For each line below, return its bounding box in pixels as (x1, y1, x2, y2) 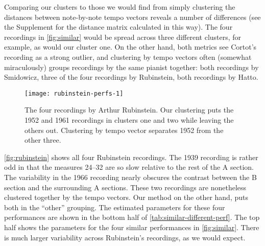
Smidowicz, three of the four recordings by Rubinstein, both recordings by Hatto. (4, 72, 258, 82)
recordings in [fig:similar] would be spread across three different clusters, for (4, 31, 242, 42)
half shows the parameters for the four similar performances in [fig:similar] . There (4, 221, 259, 232)
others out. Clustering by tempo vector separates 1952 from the (25, 124, 224, 135)
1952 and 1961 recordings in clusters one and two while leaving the (25, 115, 234, 125)
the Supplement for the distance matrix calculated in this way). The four (4, 21, 233, 32)
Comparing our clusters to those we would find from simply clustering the (4, 2, 235, 12)
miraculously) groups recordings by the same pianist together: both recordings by (4, 61, 259, 72)
